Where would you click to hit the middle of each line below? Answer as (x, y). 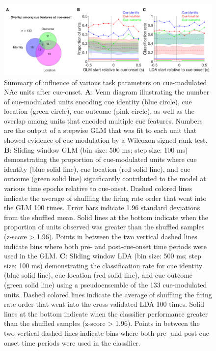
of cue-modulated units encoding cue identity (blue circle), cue (98, 101)
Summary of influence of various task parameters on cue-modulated (106, 82)
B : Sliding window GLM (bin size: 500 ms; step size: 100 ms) (96, 149)
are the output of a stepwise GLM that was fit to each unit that (100, 130)
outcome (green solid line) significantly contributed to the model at (105, 178)
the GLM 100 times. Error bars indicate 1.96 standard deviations (102, 207)
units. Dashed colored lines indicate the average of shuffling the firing (108, 294)
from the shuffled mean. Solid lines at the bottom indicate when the (106, 217)
